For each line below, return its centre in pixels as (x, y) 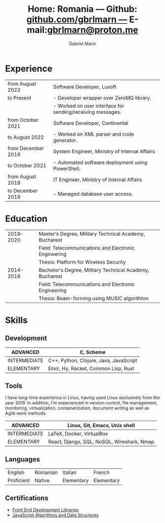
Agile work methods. (26, 413)
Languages (23, 459)
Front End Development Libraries (45, 510)
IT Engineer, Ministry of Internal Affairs (98, 180)
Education (26, 219)
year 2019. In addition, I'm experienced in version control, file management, (82, 403)
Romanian (46, 472)
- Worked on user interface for (89, 106)
